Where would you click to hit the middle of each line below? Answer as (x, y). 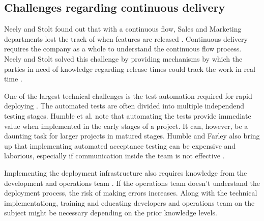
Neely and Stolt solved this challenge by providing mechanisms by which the (123, 58)
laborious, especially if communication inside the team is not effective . (114, 156)
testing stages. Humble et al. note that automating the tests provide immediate (128, 115)
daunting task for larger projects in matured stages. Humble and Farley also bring (132, 136)
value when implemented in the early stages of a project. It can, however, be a (126, 126)
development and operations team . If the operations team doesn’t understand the (132, 183)
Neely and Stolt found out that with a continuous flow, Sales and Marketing (123, 29)
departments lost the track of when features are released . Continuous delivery (126, 38)
